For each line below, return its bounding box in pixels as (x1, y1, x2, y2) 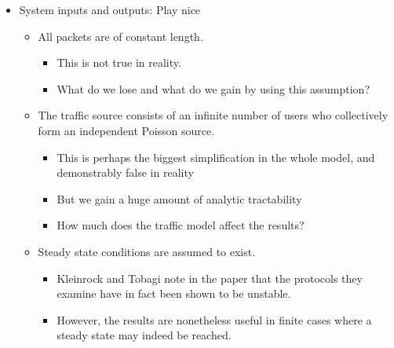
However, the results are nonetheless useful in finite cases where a (57, 311, 372, 328)
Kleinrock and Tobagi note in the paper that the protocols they (57, 269, 363, 286)
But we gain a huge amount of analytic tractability (57, 190, 302, 207)
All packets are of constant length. (38, 27, 203, 44)
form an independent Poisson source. (38, 122, 215, 138)
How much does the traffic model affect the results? (57, 217, 305, 233)
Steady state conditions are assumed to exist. (38, 243, 256, 259)
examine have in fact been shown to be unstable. (57, 285, 291, 302)
